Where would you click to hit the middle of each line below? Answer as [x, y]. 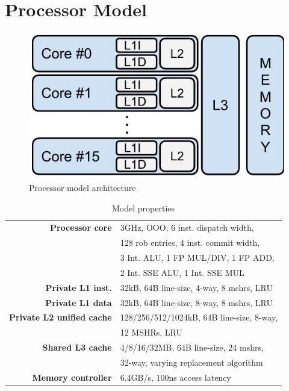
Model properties [144, 208]
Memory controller [72, 377]
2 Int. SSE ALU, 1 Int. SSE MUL [182, 272]
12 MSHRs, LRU [151, 332]
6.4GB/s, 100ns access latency [176, 377]
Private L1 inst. [79, 287]
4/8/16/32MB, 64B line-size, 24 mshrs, [192, 347]
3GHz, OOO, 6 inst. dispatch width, [187, 227]
